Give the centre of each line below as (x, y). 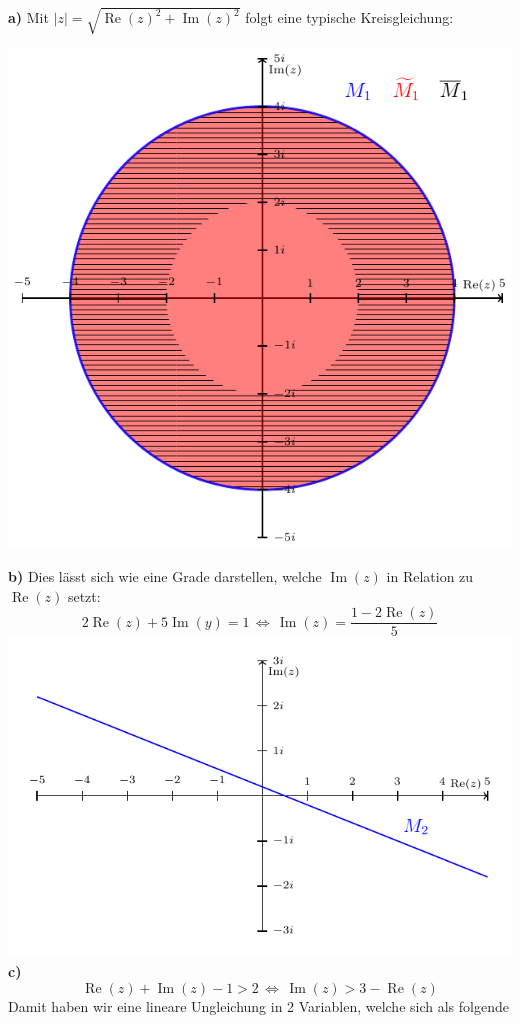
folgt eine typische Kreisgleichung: (349, 17)
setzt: (84, 595)
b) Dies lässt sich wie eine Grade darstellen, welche (165, 576)
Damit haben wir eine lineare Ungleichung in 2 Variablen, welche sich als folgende (258, 1005)
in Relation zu (430, 576)
